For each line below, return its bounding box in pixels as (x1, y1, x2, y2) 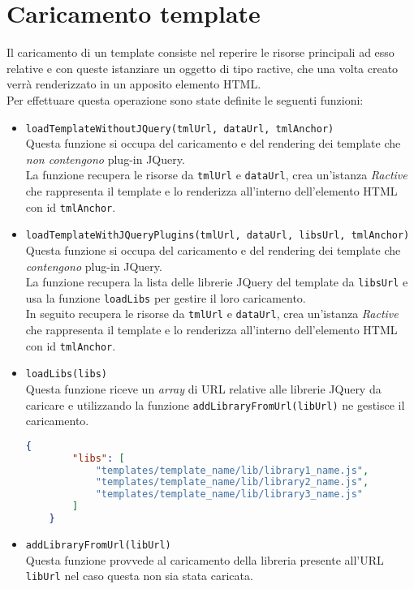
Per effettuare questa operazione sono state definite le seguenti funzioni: (6, 91, 364, 108)
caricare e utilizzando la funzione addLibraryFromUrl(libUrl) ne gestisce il (25, 396, 405, 413)
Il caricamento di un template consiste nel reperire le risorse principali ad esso (6, 44, 395, 61)
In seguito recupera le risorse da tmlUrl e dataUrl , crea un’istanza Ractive (25, 305, 399, 322)
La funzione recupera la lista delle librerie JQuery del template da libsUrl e (25, 273, 408, 290)
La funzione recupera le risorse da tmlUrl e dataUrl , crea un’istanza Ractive (25, 166, 408, 183)
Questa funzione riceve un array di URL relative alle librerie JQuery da (25, 380, 382, 397)
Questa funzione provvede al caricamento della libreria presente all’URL (25, 551, 384, 568)
